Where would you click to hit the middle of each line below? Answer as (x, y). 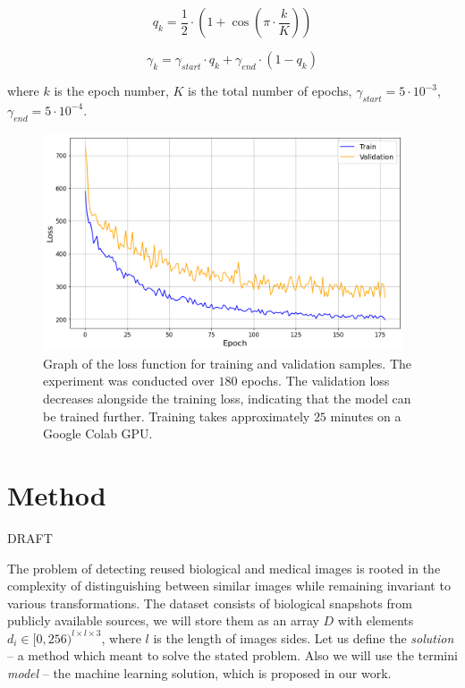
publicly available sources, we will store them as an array (163, 620)
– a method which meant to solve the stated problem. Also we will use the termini (232, 655)
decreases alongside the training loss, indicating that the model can (227, 398)
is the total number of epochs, (270, 90)
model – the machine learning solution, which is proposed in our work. (199, 673)
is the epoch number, (111, 90)
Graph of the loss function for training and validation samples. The (228, 363)
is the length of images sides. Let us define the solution (304, 637)
